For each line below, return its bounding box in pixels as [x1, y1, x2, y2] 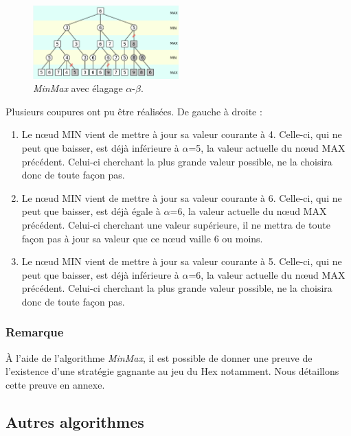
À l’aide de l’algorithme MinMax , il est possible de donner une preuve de [5, 350, 313, 365]
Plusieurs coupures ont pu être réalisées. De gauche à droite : [5, 104, 262, 118]
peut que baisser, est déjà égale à [21, 204, 161, 218]
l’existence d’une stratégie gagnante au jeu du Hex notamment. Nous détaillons [5, 364, 339, 378]
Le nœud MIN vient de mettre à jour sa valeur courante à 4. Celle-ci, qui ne [21, 127, 342, 141]
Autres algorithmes [5, 411, 144, 432]
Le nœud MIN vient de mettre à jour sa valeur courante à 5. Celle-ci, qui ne [21, 254, 342, 268]
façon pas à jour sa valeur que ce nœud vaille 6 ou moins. [21, 231, 263, 245]
